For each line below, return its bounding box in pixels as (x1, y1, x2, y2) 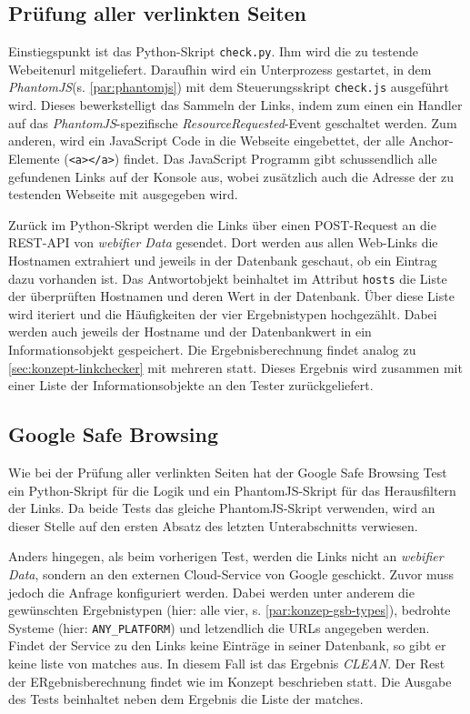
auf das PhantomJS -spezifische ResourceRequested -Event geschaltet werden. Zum (8, 113, 457, 132)
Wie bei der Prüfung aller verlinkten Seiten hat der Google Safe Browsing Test (8, 462, 447, 481)
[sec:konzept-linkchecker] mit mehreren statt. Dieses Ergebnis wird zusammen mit (8, 357, 463, 377)
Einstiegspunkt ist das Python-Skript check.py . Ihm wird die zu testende (8, 42, 418, 61)
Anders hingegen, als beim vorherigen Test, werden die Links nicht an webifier (8, 547, 444, 566)
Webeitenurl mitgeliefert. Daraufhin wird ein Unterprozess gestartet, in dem (8, 59, 432, 78)
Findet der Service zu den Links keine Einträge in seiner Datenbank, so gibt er (8, 636, 446, 655)
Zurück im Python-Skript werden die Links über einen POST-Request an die (8, 215, 436, 234)
